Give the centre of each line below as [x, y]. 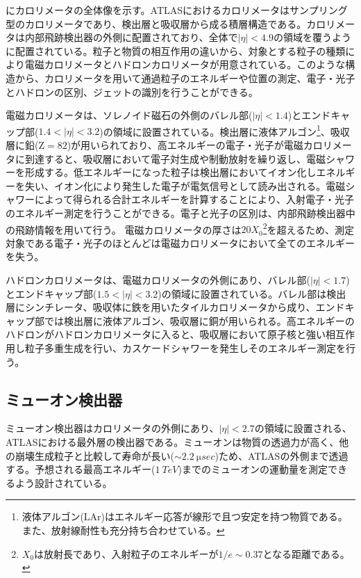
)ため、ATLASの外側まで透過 [282, 455]
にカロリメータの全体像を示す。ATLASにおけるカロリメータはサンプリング [177, 10]
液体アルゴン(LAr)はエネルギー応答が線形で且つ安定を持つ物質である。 [185, 516]
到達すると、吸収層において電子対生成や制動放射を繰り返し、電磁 [175, 158]
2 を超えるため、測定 [309, 228]
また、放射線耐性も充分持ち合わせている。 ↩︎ [123, 530]
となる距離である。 [306, 553]
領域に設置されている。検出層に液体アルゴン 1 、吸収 [231, 130]
